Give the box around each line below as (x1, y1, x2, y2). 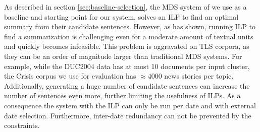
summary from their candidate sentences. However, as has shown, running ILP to (4, 21, 256, 32)
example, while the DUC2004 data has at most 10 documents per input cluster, (4, 60, 250, 71)
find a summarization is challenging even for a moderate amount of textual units (4, 31, 253, 41)
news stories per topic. (164, 71, 234, 81)
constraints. (4, 120, 40, 130)
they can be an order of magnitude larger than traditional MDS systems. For (4, 50, 242, 61)
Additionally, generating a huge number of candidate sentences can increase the (4, 80, 250, 91)
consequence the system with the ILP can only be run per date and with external (4, 100, 256, 110)
